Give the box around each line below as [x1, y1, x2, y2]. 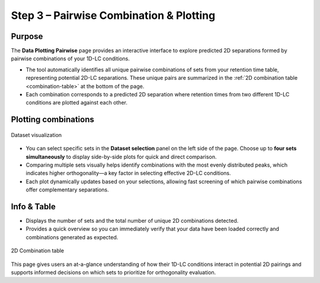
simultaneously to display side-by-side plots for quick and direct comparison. [25, 153, 217, 160]
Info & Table [11, 201, 56, 212]
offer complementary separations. [25, 186, 109, 193]
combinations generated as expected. [25, 233, 119, 240]
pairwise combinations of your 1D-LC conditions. [11, 55, 130, 62]
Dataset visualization [11, 131, 62, 138]
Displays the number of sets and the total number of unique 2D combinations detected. [25, 217, 239, 225]
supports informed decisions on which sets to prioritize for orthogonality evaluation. [11, 269, 216, 276]
